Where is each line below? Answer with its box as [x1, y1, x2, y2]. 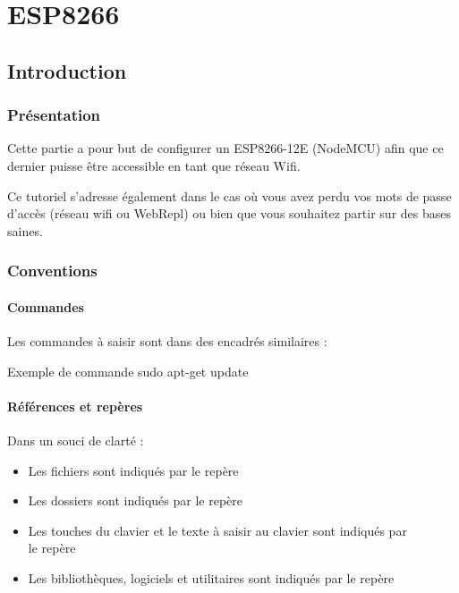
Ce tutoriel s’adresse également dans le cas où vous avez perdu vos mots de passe [7, 186, 452, 205]
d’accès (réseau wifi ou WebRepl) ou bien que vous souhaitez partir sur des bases [7, 204, 451, 223]
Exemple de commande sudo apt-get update [7, 361, 249, 380]
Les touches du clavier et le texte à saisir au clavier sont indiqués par [28, 521, 407, 539]
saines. [7, 221, 43, 240]
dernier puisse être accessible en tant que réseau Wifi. [7, 156, 301, 174]
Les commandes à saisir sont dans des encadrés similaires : [7, 331, 327, 350]
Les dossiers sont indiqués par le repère [28, 491, 242, 510]
